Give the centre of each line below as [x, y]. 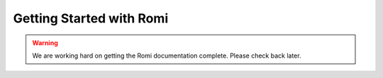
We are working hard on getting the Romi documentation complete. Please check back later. [167, 56]
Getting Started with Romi [91, 18]
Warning [45, 43]
